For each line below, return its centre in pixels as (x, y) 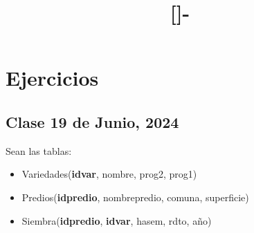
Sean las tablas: (39, 150)
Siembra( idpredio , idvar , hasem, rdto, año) (117, 220)
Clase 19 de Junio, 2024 (92, 121)
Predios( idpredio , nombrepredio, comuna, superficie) (135, 197)
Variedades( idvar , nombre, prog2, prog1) (109, 174)
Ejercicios (52, 78)
